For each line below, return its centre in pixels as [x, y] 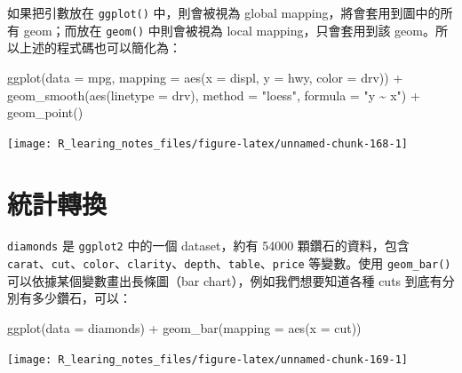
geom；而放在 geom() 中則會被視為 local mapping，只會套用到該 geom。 [229, 30]
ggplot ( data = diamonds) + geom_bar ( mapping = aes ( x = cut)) [184, 327]
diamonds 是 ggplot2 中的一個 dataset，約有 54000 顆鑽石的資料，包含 [208, 246]
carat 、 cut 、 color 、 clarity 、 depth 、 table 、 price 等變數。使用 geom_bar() [229, 263]
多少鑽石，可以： [81, 298]
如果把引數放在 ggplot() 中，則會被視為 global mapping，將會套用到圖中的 [224, 12]
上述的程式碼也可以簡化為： [100, 48]
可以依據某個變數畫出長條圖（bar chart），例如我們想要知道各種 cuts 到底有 [225, 280]
